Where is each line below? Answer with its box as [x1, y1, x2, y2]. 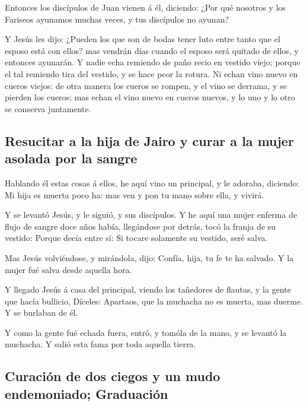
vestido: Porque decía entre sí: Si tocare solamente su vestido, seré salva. [5, 231, 268, 244]
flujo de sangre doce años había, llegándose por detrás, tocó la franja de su [5, 220, 276, 232]
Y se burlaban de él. [5, 306, 78, 319]
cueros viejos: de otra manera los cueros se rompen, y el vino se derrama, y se [5, 79, 287, 91]
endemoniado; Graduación [5, 384, 168, 402]
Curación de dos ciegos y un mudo [5, 367, 220, 385]
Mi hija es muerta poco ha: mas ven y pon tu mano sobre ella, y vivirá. [5, 188, 264, 201]
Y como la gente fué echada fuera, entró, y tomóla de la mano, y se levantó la [5, 326, 287, 338]
